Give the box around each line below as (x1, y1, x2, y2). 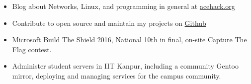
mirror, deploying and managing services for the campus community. (12, 70, 221, 81)
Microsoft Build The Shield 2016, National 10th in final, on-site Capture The (12, 34, 247, 45)
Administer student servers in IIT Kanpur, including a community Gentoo (12, 61, 239, 71)
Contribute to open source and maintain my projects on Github (12, 17, 206, 28)
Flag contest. (12, 44, 52, 54)
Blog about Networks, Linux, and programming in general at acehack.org (12, 1, 235, 11)
